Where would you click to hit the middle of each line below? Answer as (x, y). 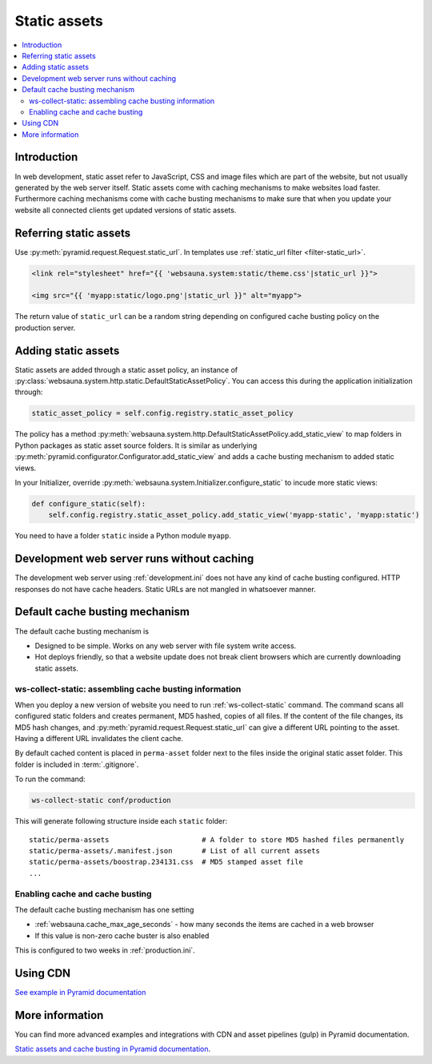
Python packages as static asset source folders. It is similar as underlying (136, 445)
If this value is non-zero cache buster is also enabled (122, 935)
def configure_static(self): (89, 504)
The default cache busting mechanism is (82, 631)
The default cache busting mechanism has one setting (104, 909)
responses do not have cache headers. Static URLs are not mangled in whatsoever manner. (165, 589)
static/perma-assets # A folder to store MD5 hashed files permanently (217, 840)
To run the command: (50, 779)
